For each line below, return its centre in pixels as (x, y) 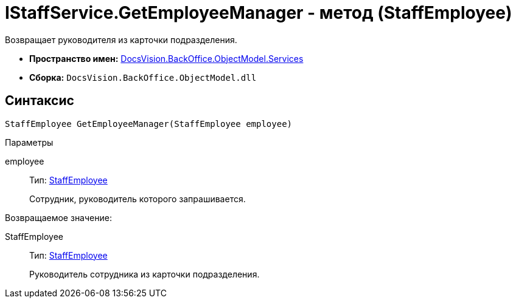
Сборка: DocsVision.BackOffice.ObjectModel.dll (143, 77)
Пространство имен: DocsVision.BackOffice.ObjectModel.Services (166, 58)
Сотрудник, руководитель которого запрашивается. (138, 199)
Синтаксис (40, 101)
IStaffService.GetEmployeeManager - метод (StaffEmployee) (259, 13)
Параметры (29, 142)
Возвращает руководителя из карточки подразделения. (121, 39)
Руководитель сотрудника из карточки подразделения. (145, 274)
